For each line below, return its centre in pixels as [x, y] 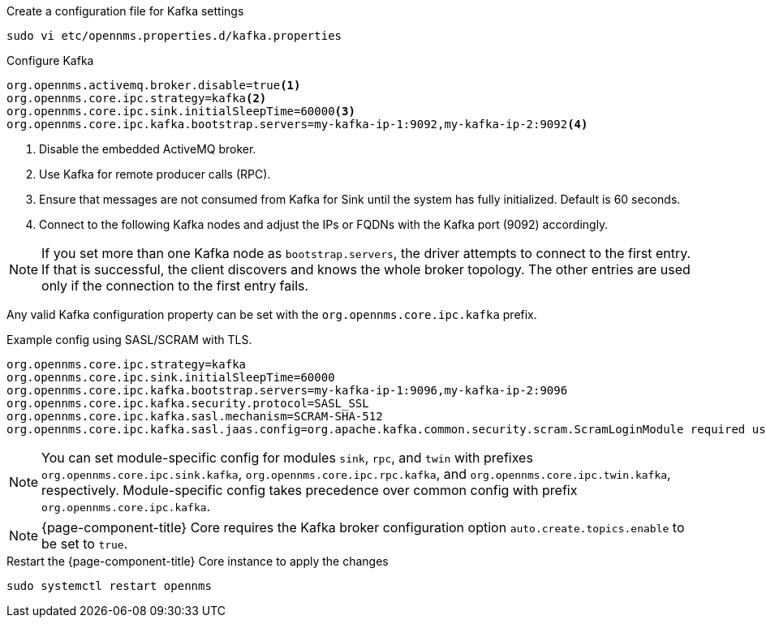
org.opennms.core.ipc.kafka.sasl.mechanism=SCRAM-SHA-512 [195, 416]
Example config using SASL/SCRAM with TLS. [129, 340]
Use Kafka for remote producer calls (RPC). [155, 174]
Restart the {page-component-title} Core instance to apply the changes [198, 561]
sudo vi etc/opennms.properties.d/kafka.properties [174, 36]
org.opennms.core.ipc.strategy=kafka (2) [137, 98]
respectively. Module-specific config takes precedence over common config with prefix [310, 490]
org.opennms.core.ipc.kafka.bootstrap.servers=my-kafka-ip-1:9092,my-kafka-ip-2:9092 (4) [297, 124]
